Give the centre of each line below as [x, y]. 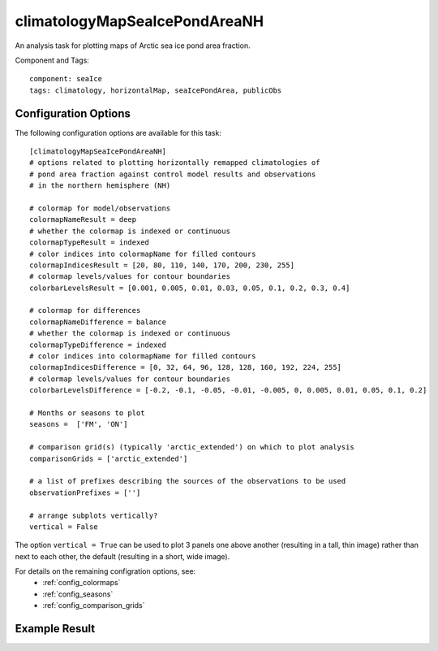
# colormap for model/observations [100, 208]
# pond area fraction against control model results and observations [173, 174]
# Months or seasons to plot [87, 413]
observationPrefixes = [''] [85, 493]
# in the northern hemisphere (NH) [100, 186]
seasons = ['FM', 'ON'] [79, 424]
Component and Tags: [52, 60]
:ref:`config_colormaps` [82, 583]
